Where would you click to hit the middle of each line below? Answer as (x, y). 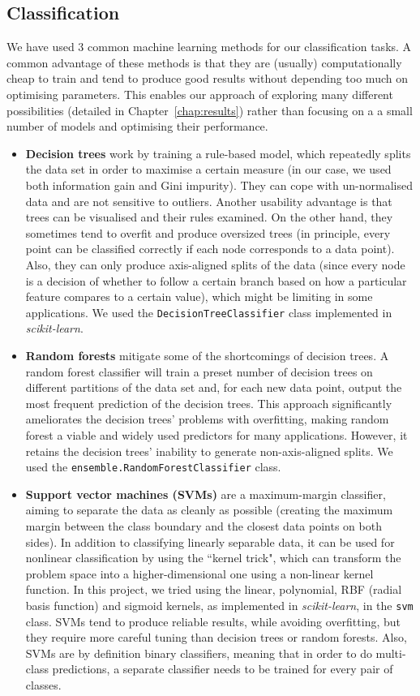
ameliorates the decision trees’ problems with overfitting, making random (207, 419)
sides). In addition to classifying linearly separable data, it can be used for (210, 541)
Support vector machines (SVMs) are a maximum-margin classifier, (206, 494)
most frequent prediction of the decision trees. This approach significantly (209, 403)
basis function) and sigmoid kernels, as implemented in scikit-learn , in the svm (219, 605)
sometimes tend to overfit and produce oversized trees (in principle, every (208, 232)
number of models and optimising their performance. (137, 126)
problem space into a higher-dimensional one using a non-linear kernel (199, 573)
